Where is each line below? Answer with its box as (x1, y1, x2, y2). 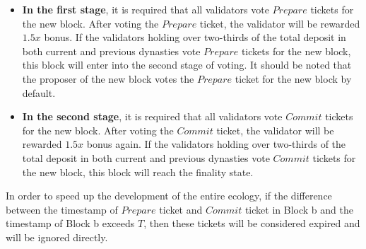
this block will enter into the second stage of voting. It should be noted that (22, 57, 352, 72)
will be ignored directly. (6, 229, 108, 244)
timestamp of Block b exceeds (6, 216, 135, 231)
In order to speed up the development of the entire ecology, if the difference (6, 188, 332, 203)
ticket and (159, 202, 203, 216)
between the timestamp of (6, 202, 118, 216)
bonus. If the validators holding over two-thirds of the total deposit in (44, 30, 346, 45)
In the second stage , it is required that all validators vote (22, 109, 283, 124)
